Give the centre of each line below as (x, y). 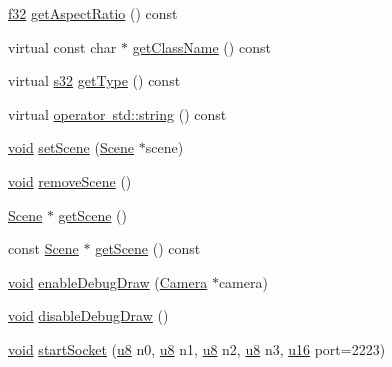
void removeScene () (70, 180)
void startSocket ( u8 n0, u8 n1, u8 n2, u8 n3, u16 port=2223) (197, 348)
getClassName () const (201, 46)
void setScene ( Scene (71, 147)
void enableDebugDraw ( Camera (108, 281)
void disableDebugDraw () (88, 315)
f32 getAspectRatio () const (93, 13)
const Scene (43, 248)
